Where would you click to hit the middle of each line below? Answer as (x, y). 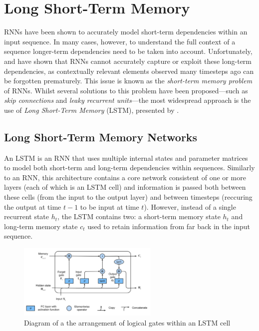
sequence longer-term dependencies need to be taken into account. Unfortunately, (128, 51)
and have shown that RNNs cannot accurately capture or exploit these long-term (128, 61)
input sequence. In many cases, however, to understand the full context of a (120, 41)
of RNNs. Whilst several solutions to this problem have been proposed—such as (126, 90)
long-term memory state (41, 226)
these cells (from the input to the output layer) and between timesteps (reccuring (128, 197)
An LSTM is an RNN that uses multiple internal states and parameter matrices (126, 158)
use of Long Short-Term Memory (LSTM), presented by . (92, 110)
